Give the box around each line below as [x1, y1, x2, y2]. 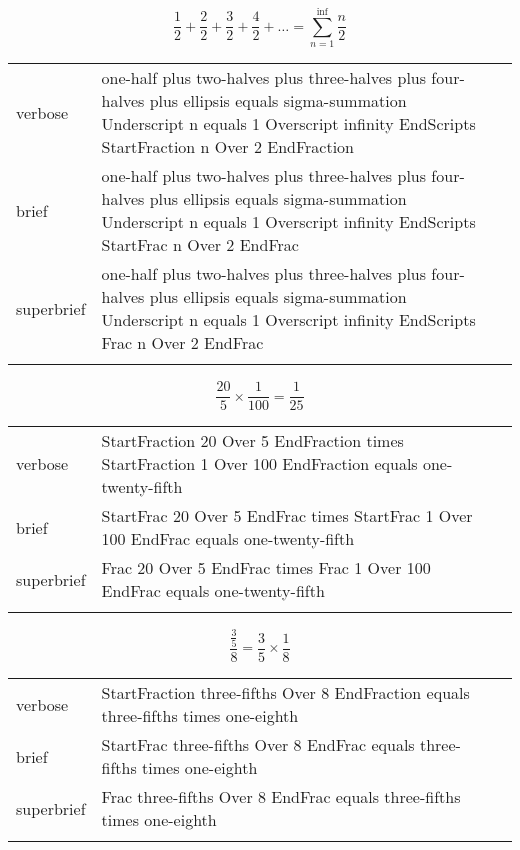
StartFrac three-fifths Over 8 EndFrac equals [101, 733, 415, 757]
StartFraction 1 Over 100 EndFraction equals [101, 452, 418, 476]
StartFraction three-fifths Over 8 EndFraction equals [101, 681, 470, 705]
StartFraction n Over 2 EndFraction [101, 135, 355, 159]
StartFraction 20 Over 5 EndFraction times [101, 429, 404, 453]
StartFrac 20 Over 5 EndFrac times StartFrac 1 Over [101, 504, 473, 528]
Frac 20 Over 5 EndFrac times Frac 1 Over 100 [101, 556, 431, 580]
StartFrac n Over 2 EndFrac [101, 233, 299, 257]
